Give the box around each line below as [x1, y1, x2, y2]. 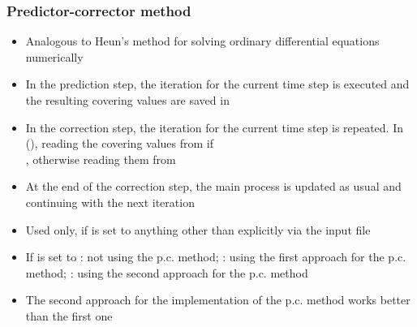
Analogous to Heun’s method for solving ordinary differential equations [25, 32, 380, 49]
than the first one [25, 307, 113, 324]
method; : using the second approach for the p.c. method [25, 264, 308, 281]
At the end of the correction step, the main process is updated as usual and [25, 178, 402, 195]
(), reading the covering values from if [25, 135, 213, 152]
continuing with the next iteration [25, 193, 195, 210]
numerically [25, 48, 84, 65]
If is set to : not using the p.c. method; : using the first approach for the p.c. [25, 248, 406, 265]
